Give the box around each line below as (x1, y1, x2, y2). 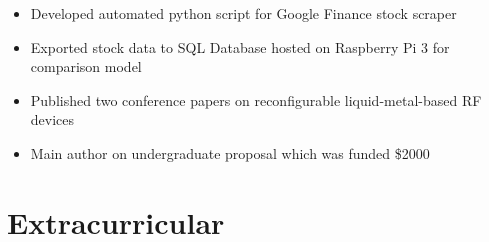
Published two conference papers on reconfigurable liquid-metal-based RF (30, 89, 482, 110)
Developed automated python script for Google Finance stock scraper (30, 3, 457, 23)
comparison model (30, 56, 142, 77)
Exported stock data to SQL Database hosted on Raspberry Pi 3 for (30, 36, 450, 57)
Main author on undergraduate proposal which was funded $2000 (30, 142, 430, 163)
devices (30, 109, 75, 130)
